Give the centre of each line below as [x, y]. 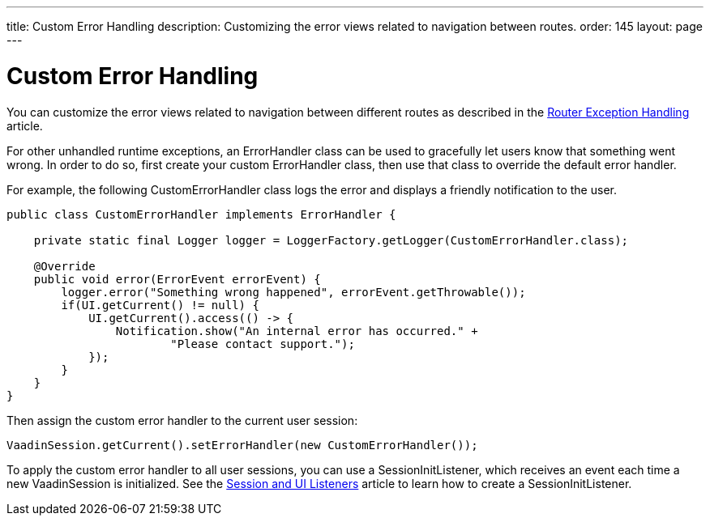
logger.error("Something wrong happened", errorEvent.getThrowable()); [293, 292]
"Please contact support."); [263, 344]
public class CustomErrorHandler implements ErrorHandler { [201, 214]
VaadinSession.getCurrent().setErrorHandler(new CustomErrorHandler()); [242, 445]
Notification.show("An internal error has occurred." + [297, 331]
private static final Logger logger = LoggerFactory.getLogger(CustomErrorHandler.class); [331, 240]
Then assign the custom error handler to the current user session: [182, 420]
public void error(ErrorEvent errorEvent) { [177, 279]
